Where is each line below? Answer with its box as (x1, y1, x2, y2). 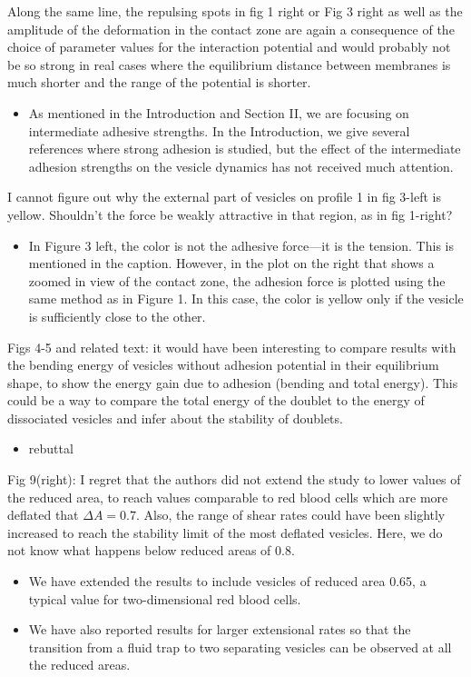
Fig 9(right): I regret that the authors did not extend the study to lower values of (7, 470, 461, 489)
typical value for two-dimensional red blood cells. (28, 589, 301, 608)
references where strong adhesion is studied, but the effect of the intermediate (28, 139, 461, 158)
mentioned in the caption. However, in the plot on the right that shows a (28, 254, 435, 273)
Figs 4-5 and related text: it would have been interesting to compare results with (7, 337, 456, 356)
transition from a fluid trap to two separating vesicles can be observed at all (28, 637, 452, 656)
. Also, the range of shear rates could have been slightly (135, 505, 446, 524)
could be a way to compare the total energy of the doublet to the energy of (7, 391, 425, 410)
